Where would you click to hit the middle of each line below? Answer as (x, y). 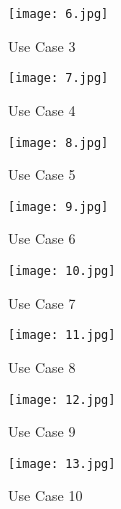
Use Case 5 (42, 174)
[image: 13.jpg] (62, 463)
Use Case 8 (42, 366)
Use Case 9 (42, 431)
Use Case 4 (42, 109)
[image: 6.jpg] (58, 14)
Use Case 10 (45, 495)
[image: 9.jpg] (58, 206)
